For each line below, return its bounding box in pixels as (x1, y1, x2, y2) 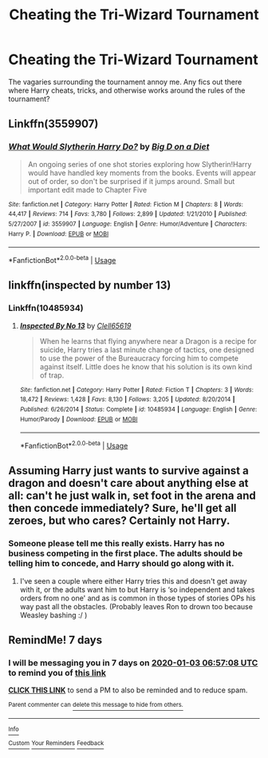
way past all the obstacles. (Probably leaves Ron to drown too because (19, 601, 254, 611)
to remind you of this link (8, 667, 106, 678)
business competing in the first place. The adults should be (8, 548, 243, 559)
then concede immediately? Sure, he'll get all (8, 501, 237, 515)
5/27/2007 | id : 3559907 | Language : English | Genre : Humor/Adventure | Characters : (8, 220, 247, 228)
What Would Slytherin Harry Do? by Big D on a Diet (8, 142, 210, 153)
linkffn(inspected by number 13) (8, 278, 171, 293)
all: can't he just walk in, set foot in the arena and (8, 489, 257, 503)
